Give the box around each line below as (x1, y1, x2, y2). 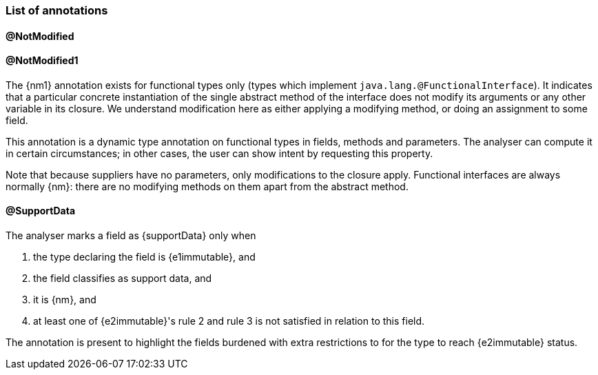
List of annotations (6, 3, 108, 17)
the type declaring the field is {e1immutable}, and (33, 251, 256, 263)
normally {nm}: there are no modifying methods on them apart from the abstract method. (6, 180, 409, 192)
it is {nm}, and (33, 294, 96, 306)
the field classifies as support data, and (33, 272, 212, 285)
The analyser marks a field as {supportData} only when (6, 230, 256, 242)
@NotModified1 (6, 54, 79, 67)
